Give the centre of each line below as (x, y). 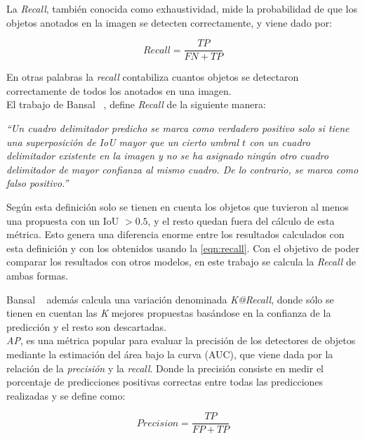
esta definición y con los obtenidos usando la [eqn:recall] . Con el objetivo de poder (183, 248)
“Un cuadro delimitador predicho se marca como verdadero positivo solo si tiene (178, 128)
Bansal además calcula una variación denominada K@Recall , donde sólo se (170, 299)
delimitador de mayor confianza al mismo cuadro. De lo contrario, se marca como (182, 169)
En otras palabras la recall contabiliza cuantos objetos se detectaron (153, 77)
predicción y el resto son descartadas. (86, 326)
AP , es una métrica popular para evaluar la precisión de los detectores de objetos (181, 340)
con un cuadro (280, 142)
